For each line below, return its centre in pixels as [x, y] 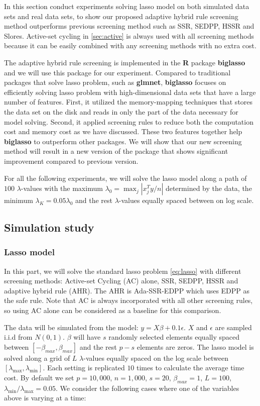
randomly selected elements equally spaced [174, 337]
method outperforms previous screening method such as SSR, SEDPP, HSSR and [129, 26]
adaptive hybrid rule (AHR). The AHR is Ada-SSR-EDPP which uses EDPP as [127, 290]
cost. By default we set [39, 378]
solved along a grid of [37, 358]
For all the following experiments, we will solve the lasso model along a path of [125, 178]
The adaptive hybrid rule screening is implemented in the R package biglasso [125, 62]
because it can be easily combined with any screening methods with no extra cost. [130, 45]
